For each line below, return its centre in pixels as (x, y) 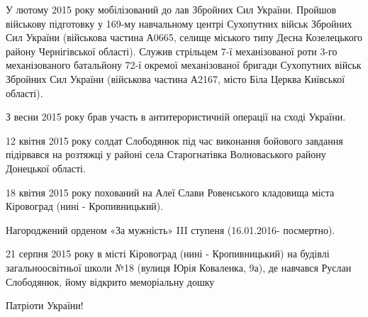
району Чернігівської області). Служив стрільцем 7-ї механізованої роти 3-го (172, 51)
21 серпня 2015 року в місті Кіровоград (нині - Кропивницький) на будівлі (168, 254)
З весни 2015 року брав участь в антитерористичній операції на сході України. (176, 117)
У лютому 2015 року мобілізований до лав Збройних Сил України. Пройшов (171, 9)
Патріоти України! (45, 305)
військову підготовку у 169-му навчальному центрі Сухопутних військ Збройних (179, 23)
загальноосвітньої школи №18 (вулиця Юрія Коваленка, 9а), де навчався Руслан (179, 267)
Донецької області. (46, 168)
